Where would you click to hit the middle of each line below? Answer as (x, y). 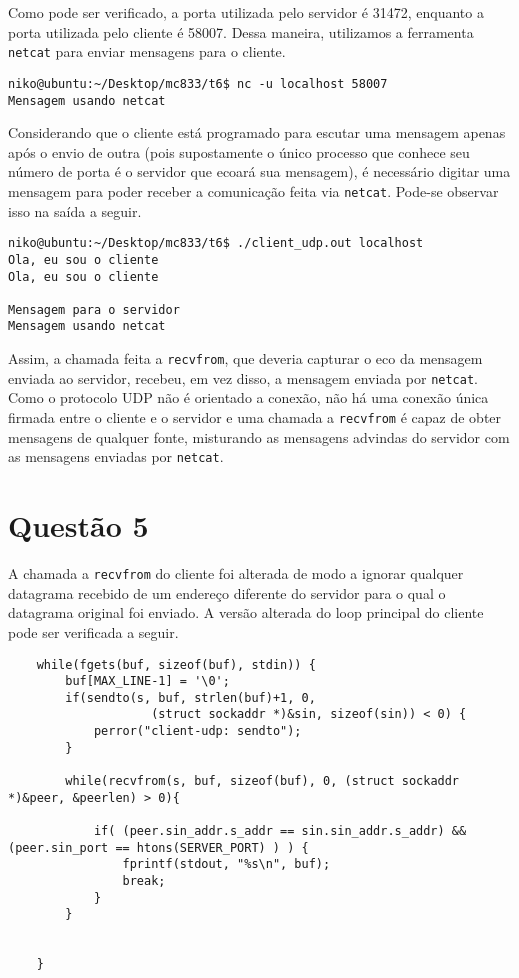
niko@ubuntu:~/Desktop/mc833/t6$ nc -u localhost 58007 (198, 83)
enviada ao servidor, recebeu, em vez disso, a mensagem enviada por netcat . (243, 377)
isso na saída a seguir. (75, 210)
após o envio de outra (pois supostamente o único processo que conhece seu (239, 151)
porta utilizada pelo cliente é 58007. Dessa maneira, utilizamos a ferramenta (241, 31)
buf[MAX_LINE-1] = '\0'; (147, 681)
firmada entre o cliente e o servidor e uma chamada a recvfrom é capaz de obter (255, 417)
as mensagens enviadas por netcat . (116, 456)
